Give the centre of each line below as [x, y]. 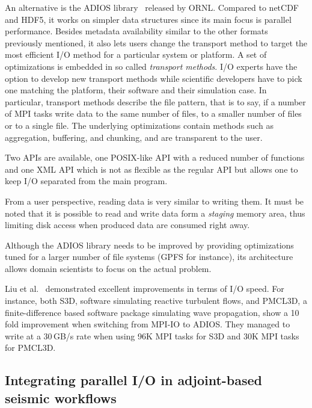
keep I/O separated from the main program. [86, 181]
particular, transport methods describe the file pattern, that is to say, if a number [155, 101]
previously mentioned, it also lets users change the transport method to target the [156, 42]
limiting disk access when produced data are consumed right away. [127, 225]
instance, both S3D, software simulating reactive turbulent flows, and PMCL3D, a [156, 301]
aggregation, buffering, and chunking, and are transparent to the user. [134, 137]
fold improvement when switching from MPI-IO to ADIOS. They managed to [148, 324]
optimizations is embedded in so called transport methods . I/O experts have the [151, 66]
